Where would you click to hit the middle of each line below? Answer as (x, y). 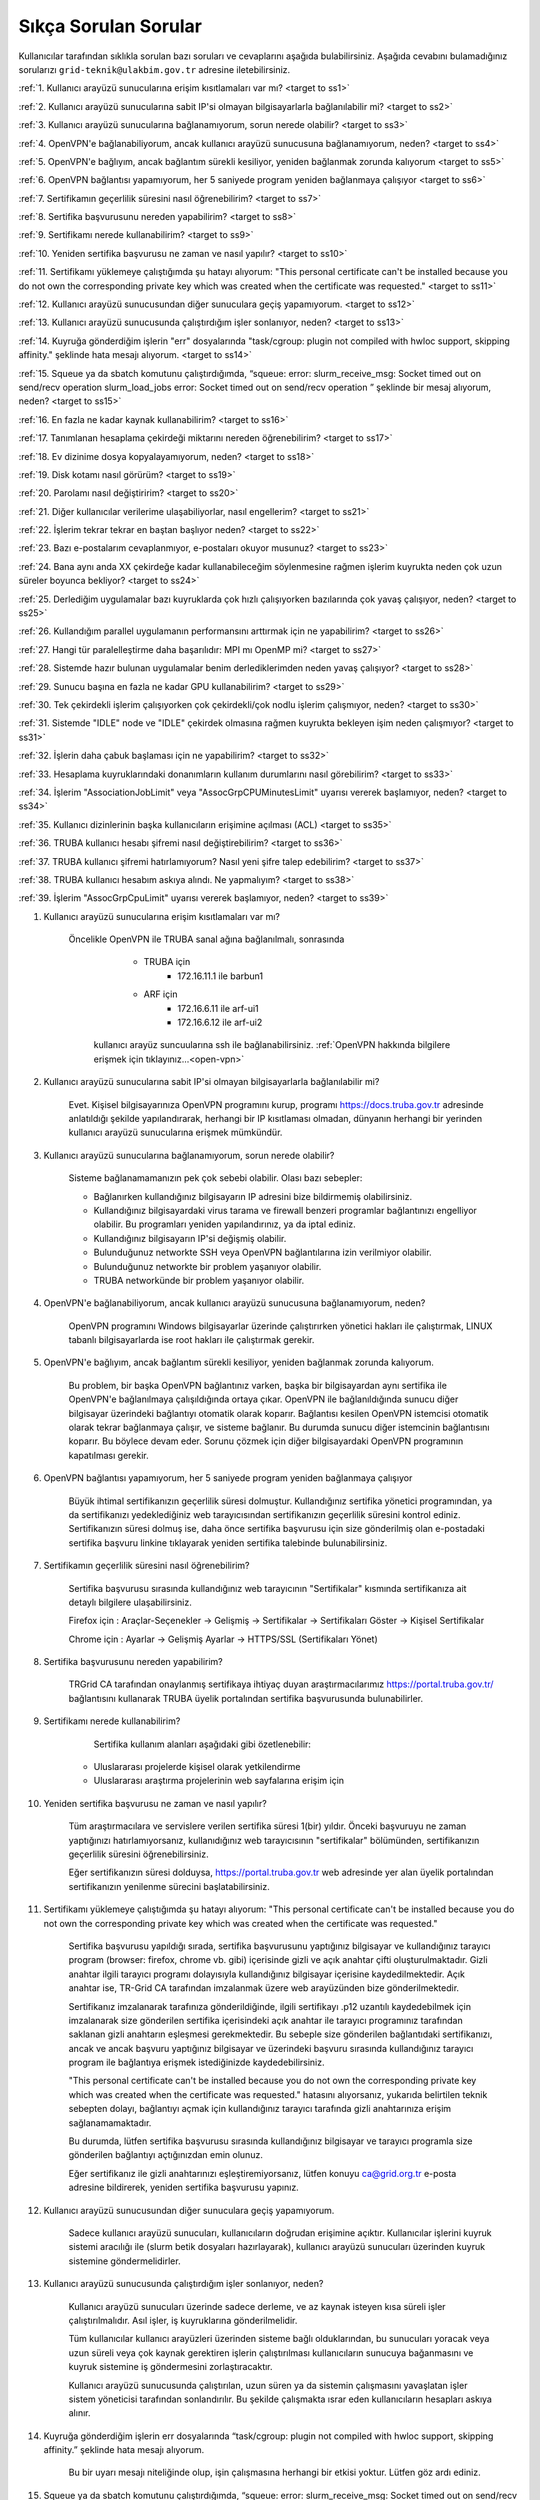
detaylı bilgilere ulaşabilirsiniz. (130, 1602)
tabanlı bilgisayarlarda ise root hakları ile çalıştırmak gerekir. (191, 1340)
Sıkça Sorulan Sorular (110, 26)
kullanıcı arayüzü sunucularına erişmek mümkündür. (175, 1132)
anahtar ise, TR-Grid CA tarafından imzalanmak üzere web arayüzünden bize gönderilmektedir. (264, 1988)
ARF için (160, 994)
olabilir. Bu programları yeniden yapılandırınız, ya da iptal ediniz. (225, 1224)
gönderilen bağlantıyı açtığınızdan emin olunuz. (166, 2155)
